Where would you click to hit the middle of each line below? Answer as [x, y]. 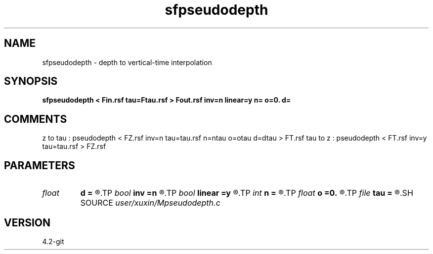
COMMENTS [36, 119]
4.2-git [53, 241]
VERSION [27, 222]
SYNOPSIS [31, 81]
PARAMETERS [40, 165]
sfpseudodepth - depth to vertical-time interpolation [127, 62]
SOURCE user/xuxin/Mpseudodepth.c [150, 203]
